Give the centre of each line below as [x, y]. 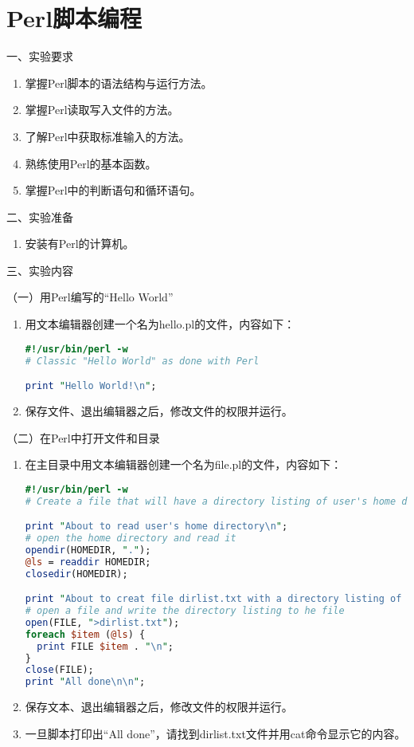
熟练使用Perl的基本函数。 [91, 163]
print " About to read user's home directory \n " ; [156, 527]
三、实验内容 [40, 270]
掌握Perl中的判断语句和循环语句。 [113, 190]
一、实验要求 [40, 56]
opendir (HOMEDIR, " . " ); [88, 550]
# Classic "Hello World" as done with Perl [142, 361]
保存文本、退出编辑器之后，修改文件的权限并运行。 [159, 707]
